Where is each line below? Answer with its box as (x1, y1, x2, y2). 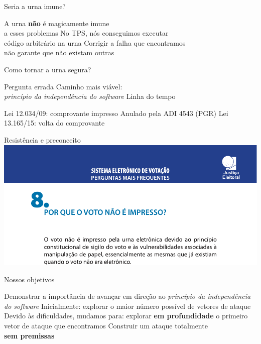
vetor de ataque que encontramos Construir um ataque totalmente (4, 320, 208, 331)
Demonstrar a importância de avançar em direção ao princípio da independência (4, 291, 251, 301)
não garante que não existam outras (4, 47, 114, 58)
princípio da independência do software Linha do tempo (4, 91, 176, 101)
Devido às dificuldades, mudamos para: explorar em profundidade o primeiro (4, 310, 248, 321)
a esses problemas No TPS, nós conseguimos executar (4, 28, 169, 38)
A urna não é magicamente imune (4, 18, 109, 28)
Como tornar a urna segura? (4, 64, 91, 74)
